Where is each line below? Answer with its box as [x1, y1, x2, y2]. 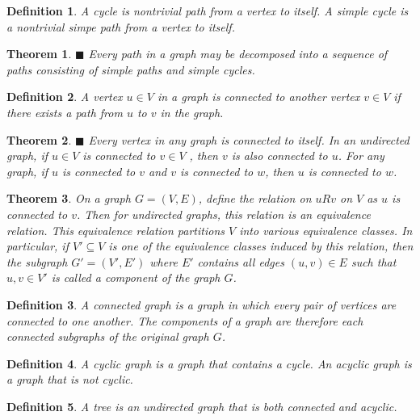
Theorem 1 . [6, 45, 72, 62]
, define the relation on [198, 190, 312, 207]
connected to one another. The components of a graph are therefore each [6, 312, 363, 329]
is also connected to [231, 147, 328, 164]
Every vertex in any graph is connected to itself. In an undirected [88, 131, 409, 148]
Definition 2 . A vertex [6, 88, 123, 105]
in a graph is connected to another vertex [157, 88, 360, 105]
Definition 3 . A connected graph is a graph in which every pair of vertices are [6, 296, 397, 313]
